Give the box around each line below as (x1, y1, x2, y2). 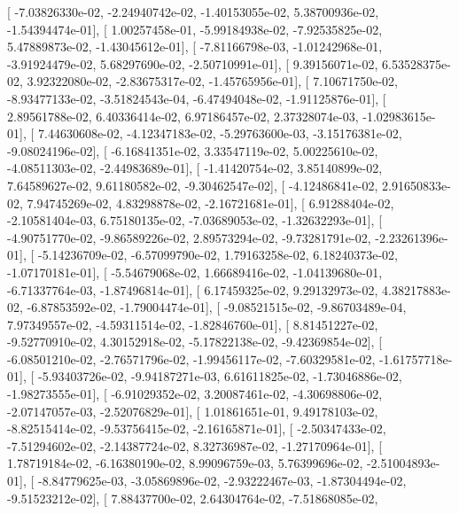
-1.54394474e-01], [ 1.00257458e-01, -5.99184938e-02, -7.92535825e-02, (7, 19, 383, 38)
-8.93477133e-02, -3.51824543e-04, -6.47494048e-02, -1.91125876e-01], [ (7, 89, 386, 107)
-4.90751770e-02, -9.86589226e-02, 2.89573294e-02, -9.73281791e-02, (7, 228, 371, 246)
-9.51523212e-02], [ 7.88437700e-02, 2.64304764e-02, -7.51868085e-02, (7, 488, 378, 507)
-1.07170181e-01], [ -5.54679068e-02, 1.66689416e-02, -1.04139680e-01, (7, 262, 383, 281)
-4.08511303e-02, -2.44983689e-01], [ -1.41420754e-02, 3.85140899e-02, (7, 159, 383, 177)
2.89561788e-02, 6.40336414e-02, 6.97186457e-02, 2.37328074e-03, (7, 106, 359, 125)
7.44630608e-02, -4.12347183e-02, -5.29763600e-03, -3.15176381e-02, (37, 124, 402, 143)
